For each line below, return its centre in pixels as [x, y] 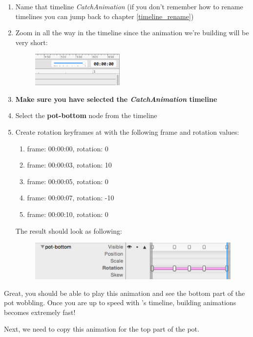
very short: [32, 42]
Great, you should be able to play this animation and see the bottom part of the [125, 293]
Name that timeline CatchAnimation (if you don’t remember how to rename [129, 6]
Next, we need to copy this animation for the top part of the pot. [102, 328]
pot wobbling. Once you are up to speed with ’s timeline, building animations [120, 302]
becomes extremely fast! [40, 312]
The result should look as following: [69, 230]
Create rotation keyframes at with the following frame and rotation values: [127, 132]
